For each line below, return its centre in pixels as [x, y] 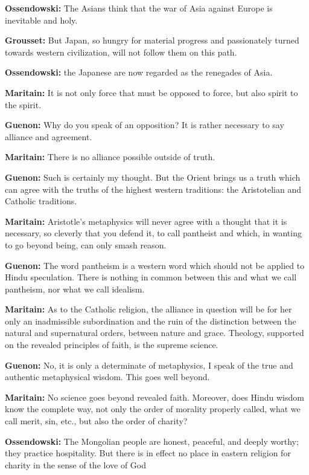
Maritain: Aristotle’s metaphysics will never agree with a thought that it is [146, 221]
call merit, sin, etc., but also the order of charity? [96, 421]
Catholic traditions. [41, 201]
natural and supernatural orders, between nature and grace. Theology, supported [154, 333]
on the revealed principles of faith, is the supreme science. [112, 345]
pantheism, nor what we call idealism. [75, 289]
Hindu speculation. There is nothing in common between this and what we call [151, 277]
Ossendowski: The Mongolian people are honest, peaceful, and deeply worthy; [152, 441]
